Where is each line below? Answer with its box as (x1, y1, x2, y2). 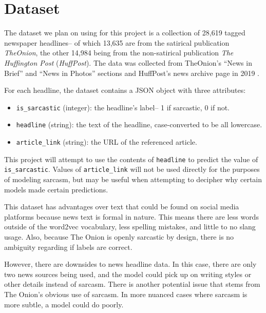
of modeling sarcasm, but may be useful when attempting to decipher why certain (4, 173, 262, 184)
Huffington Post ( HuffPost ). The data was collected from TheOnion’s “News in (4, 57, 252, 68)
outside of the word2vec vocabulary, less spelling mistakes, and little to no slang (4, 221, 256, 232)
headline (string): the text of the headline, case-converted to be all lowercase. (16, 119, 262, 130)
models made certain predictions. (4, 184, 108, 194)
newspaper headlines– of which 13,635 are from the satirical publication (4, 37, 230, 48)
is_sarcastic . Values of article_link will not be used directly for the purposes (4, 164, 260, 174)
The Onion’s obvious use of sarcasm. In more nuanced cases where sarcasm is (4, 288, 248, 299)
